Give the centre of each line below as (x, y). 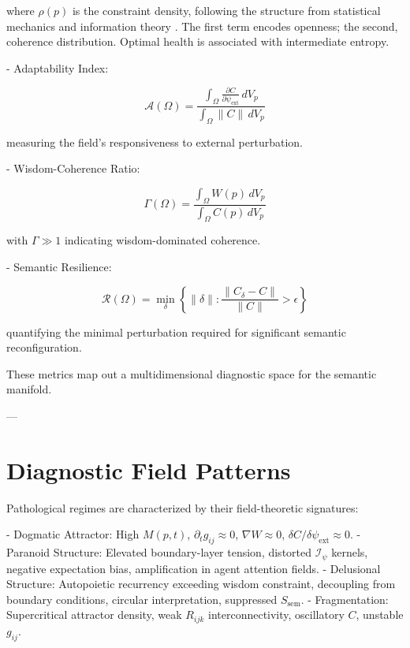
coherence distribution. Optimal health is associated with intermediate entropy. (198, 41)
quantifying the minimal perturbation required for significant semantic (176, 331)
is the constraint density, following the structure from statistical (226, 10)
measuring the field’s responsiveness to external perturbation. (155, 142)
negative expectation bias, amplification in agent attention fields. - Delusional (194, 568)
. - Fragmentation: (345, 599)
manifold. (29, 389)
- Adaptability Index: (58, 67)
